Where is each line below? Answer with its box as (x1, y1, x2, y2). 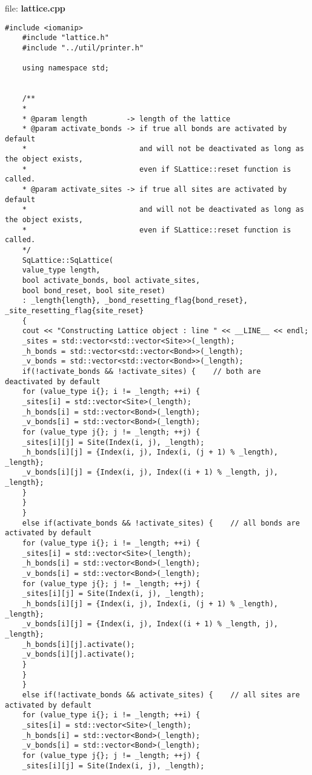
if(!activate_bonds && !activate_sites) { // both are (22, 367, 261, 376)
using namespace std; (22, 64, 109, 73)
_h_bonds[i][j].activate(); (22, 640, 135, 649)
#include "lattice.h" (22, 33, 109, 42)
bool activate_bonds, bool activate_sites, (22, 276, 201, 285)
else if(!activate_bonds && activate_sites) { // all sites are (22, 690, 300, 699)
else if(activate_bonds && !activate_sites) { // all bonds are (22, 518, 300, 527)
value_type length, (22, 266, 101, 275)
